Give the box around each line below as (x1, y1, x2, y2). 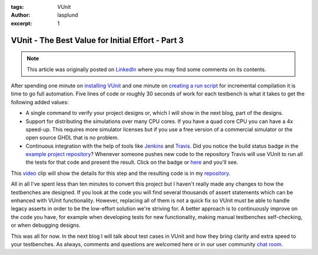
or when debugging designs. (11, 221, 81, 229)
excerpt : (11, 19, 32, 27)
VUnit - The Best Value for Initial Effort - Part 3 (11, 35, 184, 45)
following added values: (11, 98, 69, 105)
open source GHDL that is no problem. (25, 134, 119, 141)
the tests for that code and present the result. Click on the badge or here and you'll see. (25, 159, 238, 166)
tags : (11, 4, 24, 10)
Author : (11, 12, 31, 19)
